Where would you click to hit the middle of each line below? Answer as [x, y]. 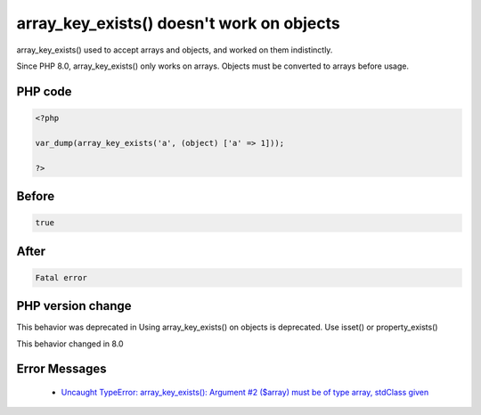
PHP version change [74, 306]
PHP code [44, 91]
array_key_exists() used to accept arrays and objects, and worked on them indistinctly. [175, 50]
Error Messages [61, 369]
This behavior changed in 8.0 [70, 344]
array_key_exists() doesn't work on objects [178, 23]
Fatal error [61, 277]
